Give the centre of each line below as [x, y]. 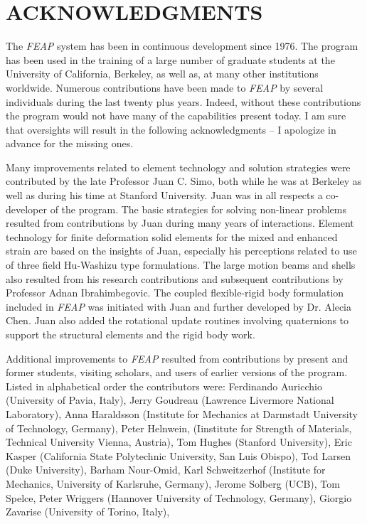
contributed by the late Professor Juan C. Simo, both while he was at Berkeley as [184, 181]
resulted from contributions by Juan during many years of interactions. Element [180, 223]
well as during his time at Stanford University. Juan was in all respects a [164, 195]
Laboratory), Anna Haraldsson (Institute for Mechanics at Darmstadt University [182, 413]
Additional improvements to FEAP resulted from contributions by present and [177, 358]
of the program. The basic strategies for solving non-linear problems [198, 209]
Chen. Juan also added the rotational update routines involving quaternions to [177, 320]
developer [26, 209]
